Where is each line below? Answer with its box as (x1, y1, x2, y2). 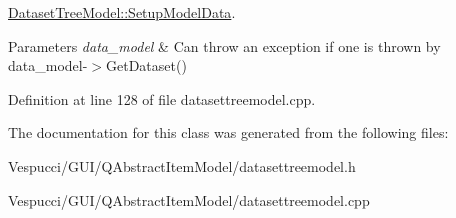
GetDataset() (106, 55, 187, 76)
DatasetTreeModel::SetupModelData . (8, 2, 236, 22)
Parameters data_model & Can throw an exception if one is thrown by (8, 35, 441, 56)
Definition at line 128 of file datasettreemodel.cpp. (8, 88, 316, 109)
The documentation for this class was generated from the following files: (8, 122, 449, 143)
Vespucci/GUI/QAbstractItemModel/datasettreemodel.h (8, 155, 356, 176)
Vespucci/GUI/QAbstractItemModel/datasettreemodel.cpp (8, 189, 370, 210)
